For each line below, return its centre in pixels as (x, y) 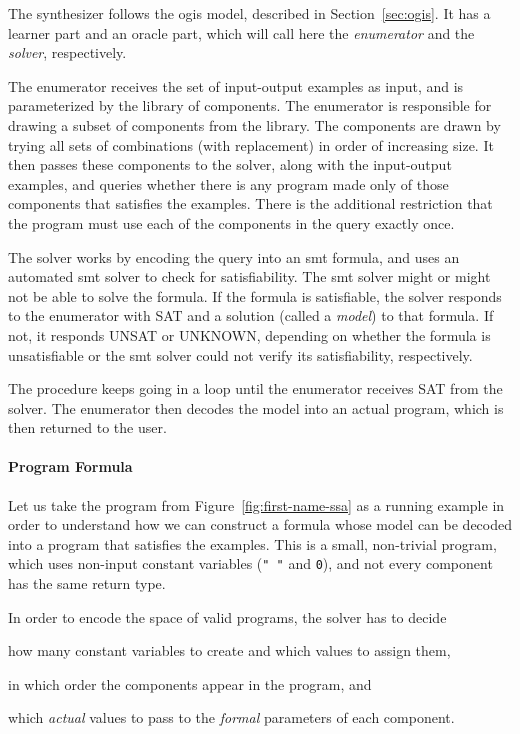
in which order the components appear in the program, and (190, 683)
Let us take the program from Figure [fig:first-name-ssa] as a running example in (256, 504)
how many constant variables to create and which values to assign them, (229, 650)
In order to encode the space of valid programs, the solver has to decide (227, 616)
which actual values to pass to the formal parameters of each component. (231, 717)
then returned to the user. (87, 427)
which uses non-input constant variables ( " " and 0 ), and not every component (250, 563)
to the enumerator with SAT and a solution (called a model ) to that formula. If (251, 315)
